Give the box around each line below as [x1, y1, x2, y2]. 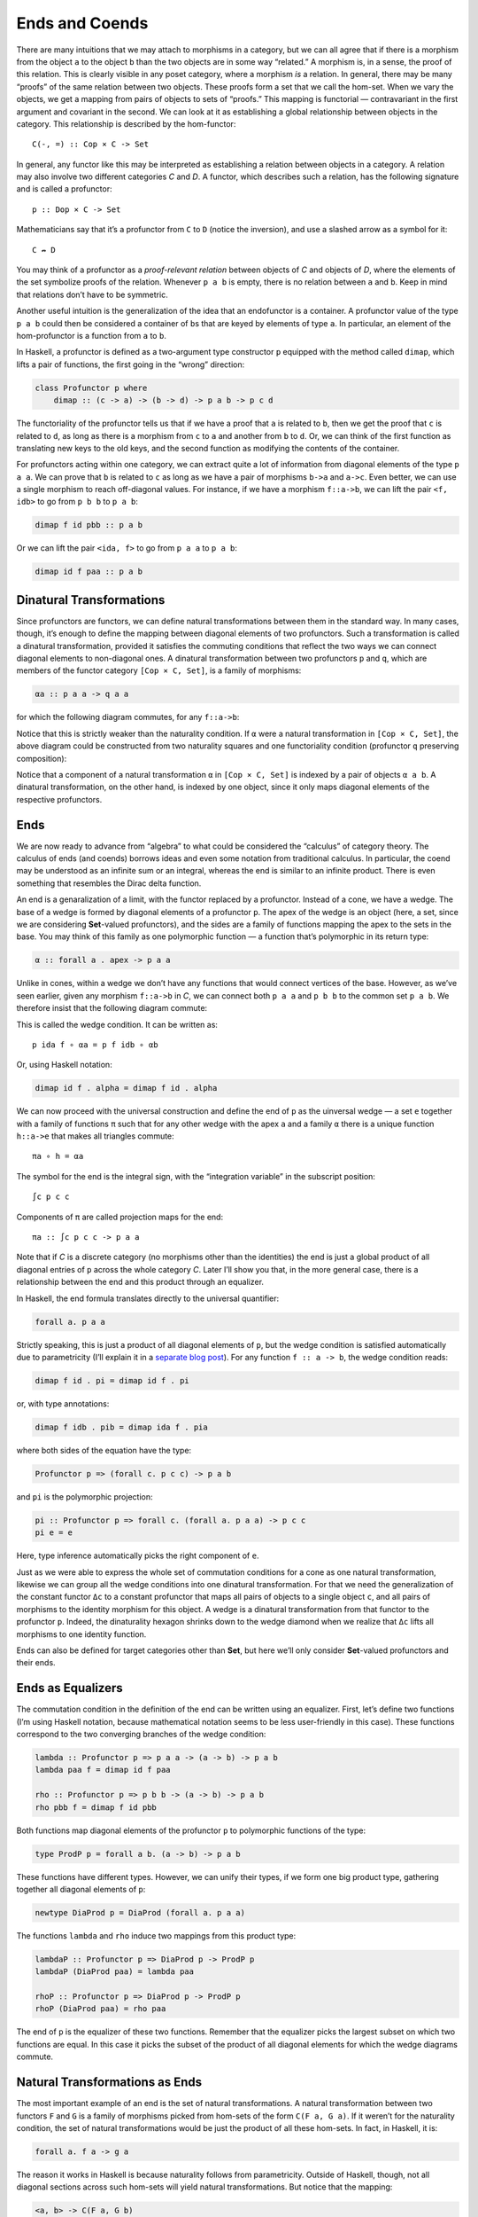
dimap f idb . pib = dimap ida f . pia [35, 1422, 208, 1432]
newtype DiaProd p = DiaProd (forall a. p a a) [35, 1908, 245, 1917]
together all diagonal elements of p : [16, 1884, 146, 1894]
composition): [16, 753, 67, 764]
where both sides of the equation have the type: [16, 1445, 192, 1455]
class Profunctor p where [35, 382, 148, 393]
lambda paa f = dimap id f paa [35, 1765, 172, 1775]
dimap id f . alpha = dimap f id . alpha [35, 1083, 218, 1093]
